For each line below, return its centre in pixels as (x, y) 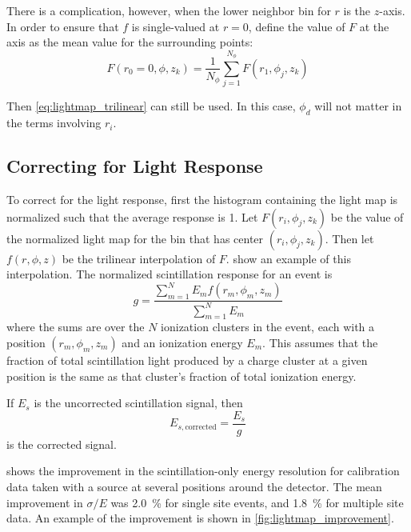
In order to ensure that (63, 26)
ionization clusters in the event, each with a (268, 327)
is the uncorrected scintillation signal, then (138, 403)
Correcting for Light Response (135, 166)
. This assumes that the (320, 342)
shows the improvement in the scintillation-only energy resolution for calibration (203, 471)
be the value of (367, 216)
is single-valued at (176, 26)
